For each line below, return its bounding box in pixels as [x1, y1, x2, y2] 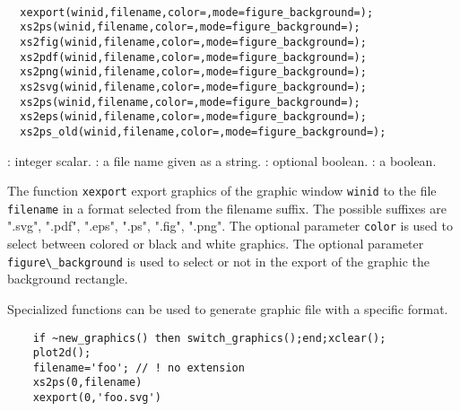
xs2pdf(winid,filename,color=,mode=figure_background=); [20, 50, 367, 64]
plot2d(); [32, 346, 91, 360]
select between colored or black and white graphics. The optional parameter [7, 234, 424, 253]
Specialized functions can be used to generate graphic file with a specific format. [7, 299, 448, 318]
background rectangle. [7, 269, 128, 288]
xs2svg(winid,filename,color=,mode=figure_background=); [20, 80, 367, 93]
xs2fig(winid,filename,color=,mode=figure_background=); [20, 35, 367, 48]
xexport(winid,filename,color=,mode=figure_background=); [20, 5, 374, 19]
